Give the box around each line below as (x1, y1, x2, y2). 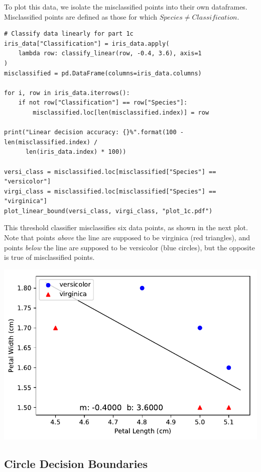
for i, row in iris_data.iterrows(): (4, 89, 130, 97)
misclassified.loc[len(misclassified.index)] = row (33, 109, 209, 116)
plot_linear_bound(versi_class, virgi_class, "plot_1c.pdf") (4, 207, 213, 215)
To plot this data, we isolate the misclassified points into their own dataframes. (4, 2, 247, 12)
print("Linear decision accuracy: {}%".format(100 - (4, 129, 184, 136)
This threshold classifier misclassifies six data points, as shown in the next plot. (4, 222, 248, 233)
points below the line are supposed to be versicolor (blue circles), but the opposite (4, 242, 255, 252)
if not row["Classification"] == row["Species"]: (18, 99, 188, 107)
